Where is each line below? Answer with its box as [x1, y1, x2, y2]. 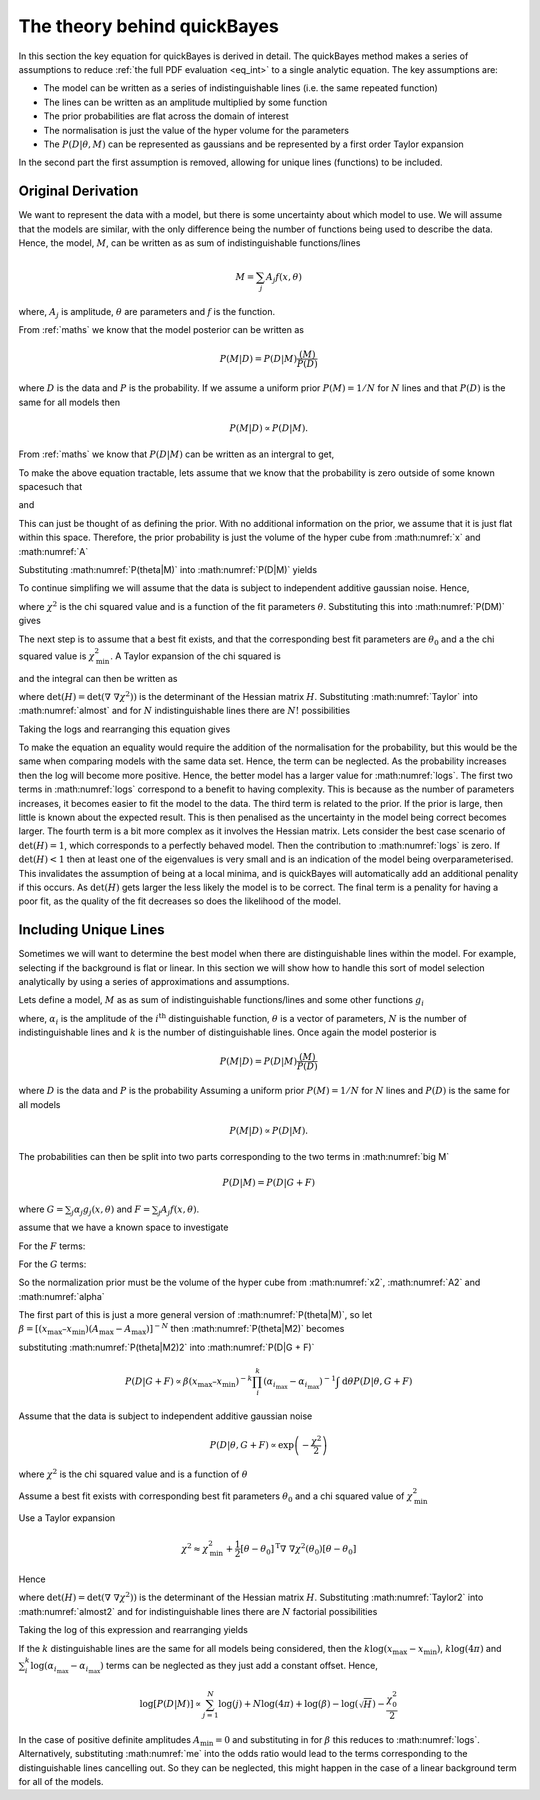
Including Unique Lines [18, 921, 165, 939]
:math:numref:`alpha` [18, 1290, 105, 1302]
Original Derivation [18, 183, 139, 200]
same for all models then [18, 396, 120, 408]
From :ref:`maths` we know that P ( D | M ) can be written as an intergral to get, [18, 448, 335, 460]
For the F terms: [18, 1240, 86, 1252]
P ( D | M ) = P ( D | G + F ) [221, 1177, 316, 1189]
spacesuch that [18, 481, 83, 492]
